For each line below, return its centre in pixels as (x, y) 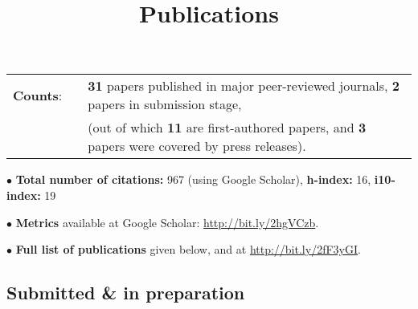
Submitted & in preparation (126, 293)
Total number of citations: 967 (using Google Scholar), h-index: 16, (193, 179)
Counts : (38, 95)
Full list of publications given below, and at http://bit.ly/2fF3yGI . (188, 249)
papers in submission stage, (165, 104)
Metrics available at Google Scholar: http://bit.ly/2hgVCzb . (167, 222)
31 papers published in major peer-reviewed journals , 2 (244, 86)
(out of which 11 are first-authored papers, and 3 (227, 128)
